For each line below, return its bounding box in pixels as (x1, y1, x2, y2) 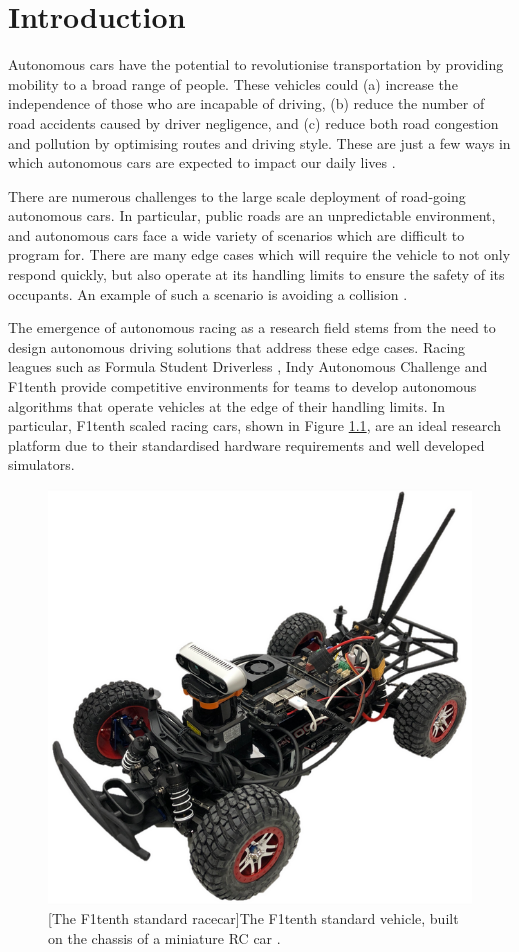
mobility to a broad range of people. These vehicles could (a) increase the (8, 73, 458, 94)
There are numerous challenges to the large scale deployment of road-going (8, 185, 466, 206)
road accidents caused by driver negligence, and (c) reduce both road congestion (8, 112, 499, 133)
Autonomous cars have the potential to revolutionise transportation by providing (8, 54, 504, 75)
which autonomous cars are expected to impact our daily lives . (8, 152, 396, 173)
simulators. (8, 454, 75, 475)
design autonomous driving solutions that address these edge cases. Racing (8, 336, 466, 357)
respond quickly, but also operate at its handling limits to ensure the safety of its (8, 264, 505, 285)
